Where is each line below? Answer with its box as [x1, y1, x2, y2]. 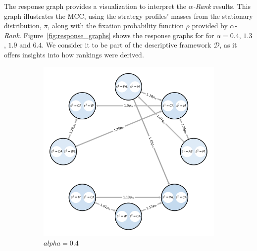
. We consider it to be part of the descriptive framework [42, 40, 211, 50]
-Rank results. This [193, 1, 251, 11]
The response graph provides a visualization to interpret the [4, 1, 187, 11]
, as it [219, 40, 237, 50]
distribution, [4, 20, 42, 31]
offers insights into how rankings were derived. [4, 49, 144, 59]
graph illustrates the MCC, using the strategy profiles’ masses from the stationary [4, 10, 253, 21]
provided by [192, 20, 228, 31]
